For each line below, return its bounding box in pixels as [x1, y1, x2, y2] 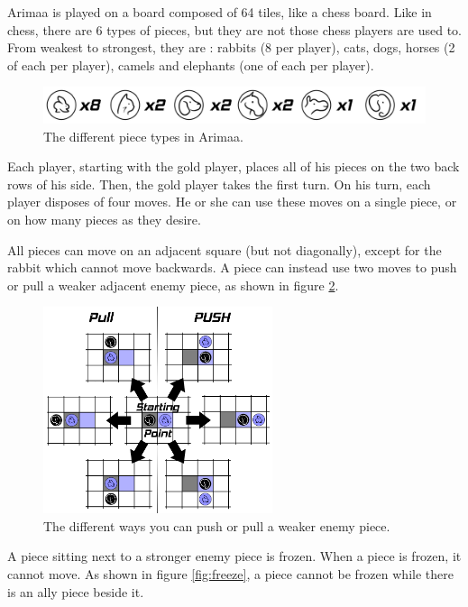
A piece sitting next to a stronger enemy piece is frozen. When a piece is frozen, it [7, 547, 462, 566]
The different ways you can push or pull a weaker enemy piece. [43, 516, 390, 535]
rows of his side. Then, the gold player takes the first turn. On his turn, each [7, 174, 431, 193]
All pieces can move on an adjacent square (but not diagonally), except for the [7, 240, 442, 259]
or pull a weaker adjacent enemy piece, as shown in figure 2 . [7, 275, 339, 294]
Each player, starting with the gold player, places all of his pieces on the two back [7, 157, 460, 176]
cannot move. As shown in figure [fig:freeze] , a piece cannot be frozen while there [7, 565, 454, 584]
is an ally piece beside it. [7, 582, 144, 601]
